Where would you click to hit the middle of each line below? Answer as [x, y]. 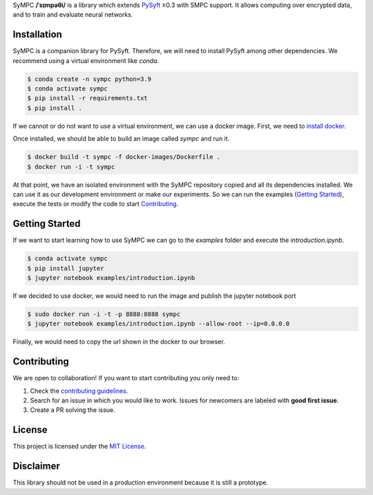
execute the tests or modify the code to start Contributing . [96, 204]
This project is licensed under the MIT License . [79, 447]
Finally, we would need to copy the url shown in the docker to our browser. [119, 342]
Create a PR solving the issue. [73, 410]
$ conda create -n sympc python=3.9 [89, 79]
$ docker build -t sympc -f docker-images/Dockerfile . [124, 157]
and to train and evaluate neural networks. [73, 15]
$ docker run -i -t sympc [71, 167]
